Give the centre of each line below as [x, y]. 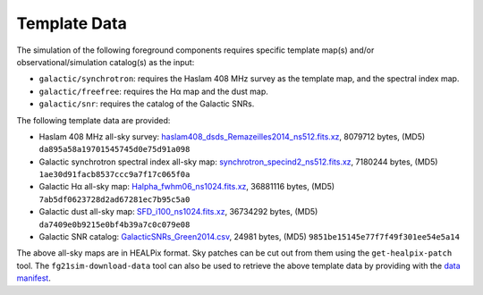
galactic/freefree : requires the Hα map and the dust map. [153, 91]
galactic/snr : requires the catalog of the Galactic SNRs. [147, 104]
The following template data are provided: [93, 120]
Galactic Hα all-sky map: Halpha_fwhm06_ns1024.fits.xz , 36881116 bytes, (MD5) [187, 187]
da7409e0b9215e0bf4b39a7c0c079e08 [114, 224]
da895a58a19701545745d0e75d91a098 [114, 149]
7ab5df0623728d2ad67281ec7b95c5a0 [114, 199]
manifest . [34, 278]
